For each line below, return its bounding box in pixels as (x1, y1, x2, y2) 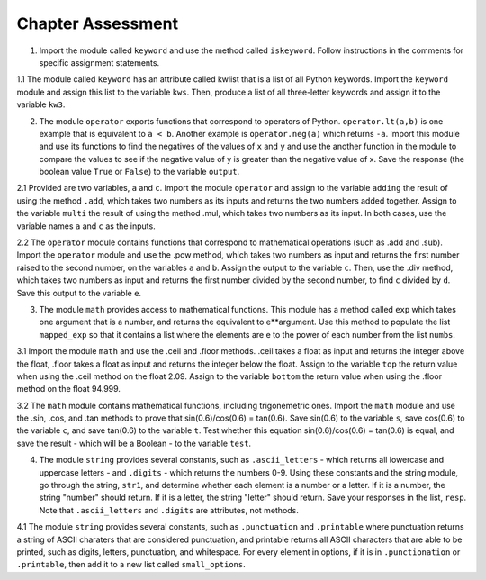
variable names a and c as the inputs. (16, 221, 157, 231)
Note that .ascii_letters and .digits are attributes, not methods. (39, 504, 299, 515)
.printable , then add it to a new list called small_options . (16, 559, 247, 570)
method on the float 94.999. (16, 384, 121, 394)
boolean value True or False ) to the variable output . (39, 167, 240, 177)
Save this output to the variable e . (16, 287, 142, 298)
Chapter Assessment (16, 14, 179, 33)
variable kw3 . (16, 99, 66, 110)
